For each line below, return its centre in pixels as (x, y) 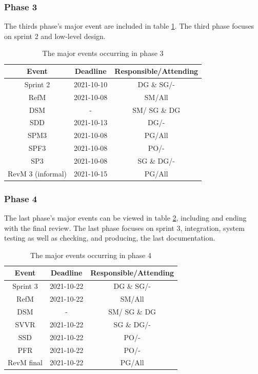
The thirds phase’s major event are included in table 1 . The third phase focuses (129, 26)
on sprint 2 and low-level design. (55, 36)
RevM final (25, 362)
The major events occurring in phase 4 (91, 255)
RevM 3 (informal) (37, 173)
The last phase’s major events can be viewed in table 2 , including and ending (125, 218)
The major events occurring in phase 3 (103, 53)
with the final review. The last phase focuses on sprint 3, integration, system (124, 228)
